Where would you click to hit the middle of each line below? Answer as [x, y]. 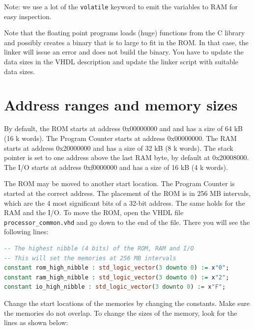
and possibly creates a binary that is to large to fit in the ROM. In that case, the [126, 42]
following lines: [26, 232]
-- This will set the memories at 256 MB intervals [90, 258]
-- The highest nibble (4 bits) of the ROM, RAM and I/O [99, 248]
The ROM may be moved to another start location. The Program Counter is [119, 183]
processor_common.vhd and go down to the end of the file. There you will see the [127, 222]
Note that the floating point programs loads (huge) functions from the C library [125, 33]
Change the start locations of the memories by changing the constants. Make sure [127, 303]
